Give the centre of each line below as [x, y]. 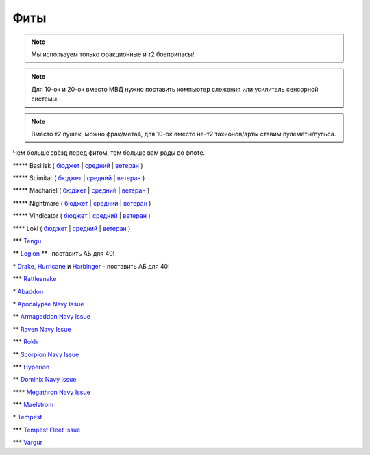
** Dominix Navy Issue [45, 380]
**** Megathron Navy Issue [51, 392]
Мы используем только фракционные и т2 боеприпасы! [113, 54]
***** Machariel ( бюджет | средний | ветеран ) [81, 190]
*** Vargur [27, 443]
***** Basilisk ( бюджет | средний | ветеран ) [78, 165]
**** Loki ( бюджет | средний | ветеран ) [72, 228]
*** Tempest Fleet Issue [47, 430]
